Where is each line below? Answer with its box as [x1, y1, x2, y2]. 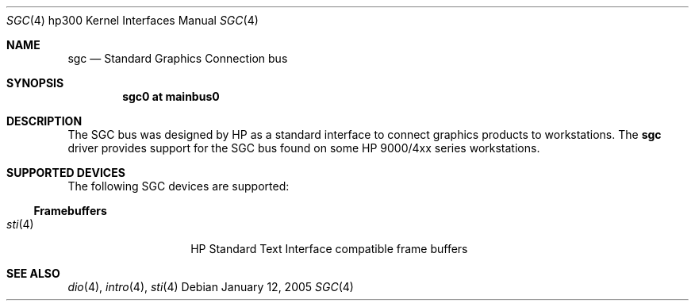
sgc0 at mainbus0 [122, 90, 220, 103]
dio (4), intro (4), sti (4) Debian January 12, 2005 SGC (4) [67, 280, 354, 294]
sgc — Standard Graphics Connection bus [67, 52, 288, 65]
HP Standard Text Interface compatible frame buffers [190, 242, 468, 255]
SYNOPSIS [6, 76, 64, 90]
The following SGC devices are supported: [67, 179, 290, 193]
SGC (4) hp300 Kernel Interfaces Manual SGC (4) [6, 13, 259, 27]
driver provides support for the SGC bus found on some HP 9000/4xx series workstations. [67, 141, 540, 155]
